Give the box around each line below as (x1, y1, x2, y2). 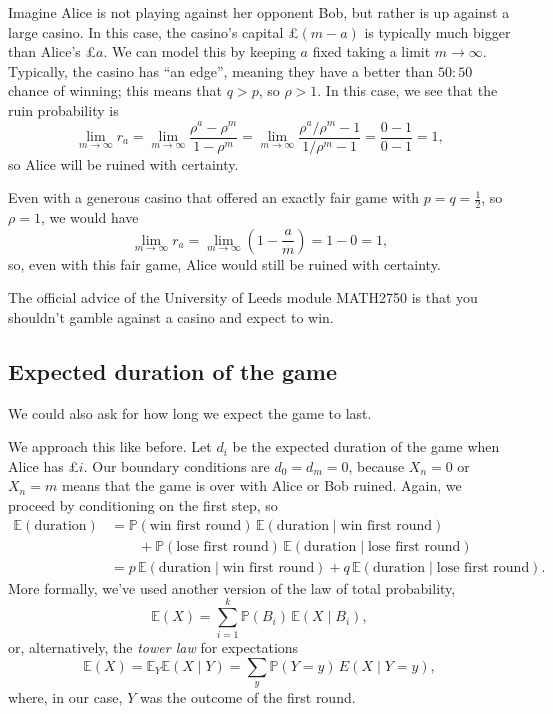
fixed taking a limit (312, 41, 431, 62)
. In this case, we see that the (317, 80, 498, 101)
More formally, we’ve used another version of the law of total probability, (8, 577, 456, 598)
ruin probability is (8, 99, 119, 120)
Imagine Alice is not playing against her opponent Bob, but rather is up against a (8, 2, 510, 22)
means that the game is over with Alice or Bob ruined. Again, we (61, 475, 462, 496)
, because (348, 455, 405, 476)
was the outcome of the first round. (139, 687, 356, 708)
